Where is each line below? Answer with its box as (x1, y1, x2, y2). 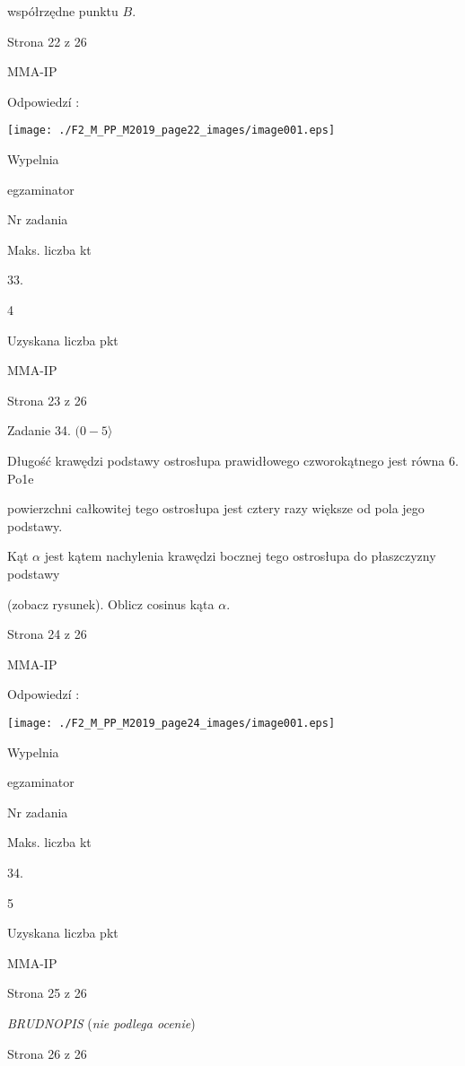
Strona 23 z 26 (7, 390, 87, 409)
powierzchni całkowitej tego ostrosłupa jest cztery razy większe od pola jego (7, 499, 425, 518)
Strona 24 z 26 (7, 625, 87, 643)
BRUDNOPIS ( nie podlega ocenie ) (7, 1013, 196, 1032)
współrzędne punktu (7, 2, 118, 20)
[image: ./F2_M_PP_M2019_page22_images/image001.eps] (7, 124, 336, 137)
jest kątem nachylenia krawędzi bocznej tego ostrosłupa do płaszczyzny (44, 546, 436, 565)
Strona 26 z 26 (7, 1044, 87, 1062)
